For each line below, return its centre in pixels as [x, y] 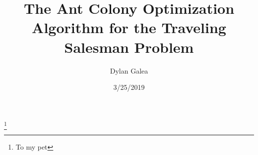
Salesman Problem [129, 47]
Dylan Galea [129, 70]
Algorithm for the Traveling [129, 27]
